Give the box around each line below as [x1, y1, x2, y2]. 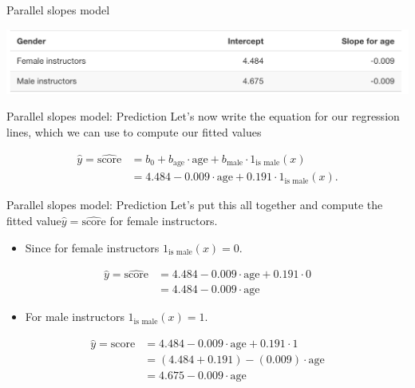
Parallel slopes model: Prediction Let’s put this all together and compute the [6, 196, 383, 213]
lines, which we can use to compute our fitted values [6, 123, 262, 140]
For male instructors [25, 308, 125, 325]
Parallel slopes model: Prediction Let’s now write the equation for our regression [6, 108, 400, 125]
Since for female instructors [25, 239, 160, 255]
